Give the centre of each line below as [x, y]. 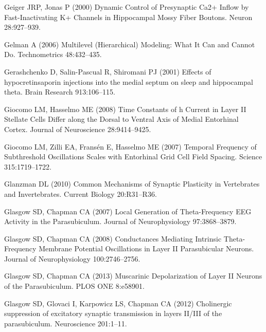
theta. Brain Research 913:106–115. [60, 92]
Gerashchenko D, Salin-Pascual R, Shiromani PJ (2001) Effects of [108, 71]
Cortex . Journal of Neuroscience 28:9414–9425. [78, 129]
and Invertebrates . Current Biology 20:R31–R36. [81, 193]
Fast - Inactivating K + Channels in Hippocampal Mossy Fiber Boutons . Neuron [128, 17]
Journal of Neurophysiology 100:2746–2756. [72, 258]
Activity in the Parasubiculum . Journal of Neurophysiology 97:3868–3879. [120, 221]
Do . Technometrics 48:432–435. [53, 54]
